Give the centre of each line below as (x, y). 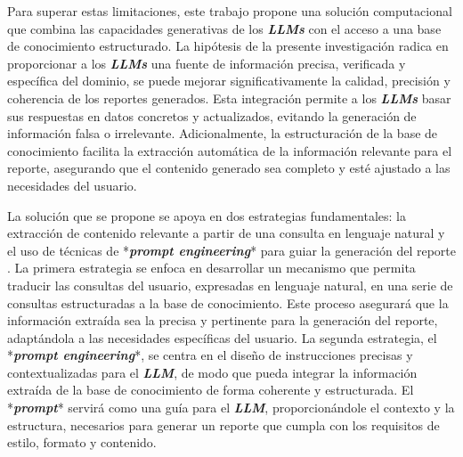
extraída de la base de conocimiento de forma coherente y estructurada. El (211, 390)
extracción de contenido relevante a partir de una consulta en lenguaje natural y (226, 233)
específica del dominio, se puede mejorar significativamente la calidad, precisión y (229, 81)
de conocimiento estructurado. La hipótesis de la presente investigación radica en (228, 46)
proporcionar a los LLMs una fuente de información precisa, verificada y (207, 63)
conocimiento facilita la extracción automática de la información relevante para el (230, 150)
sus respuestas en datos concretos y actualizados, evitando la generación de (212, 115)
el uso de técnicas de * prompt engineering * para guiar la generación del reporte (231, 250)
